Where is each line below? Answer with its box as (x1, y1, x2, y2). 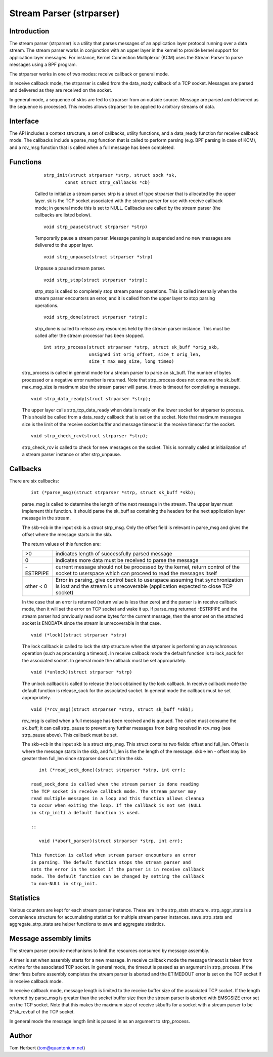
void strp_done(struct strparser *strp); (43, 314, 148, 320)
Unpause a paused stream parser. (34, 265, 106, 271)
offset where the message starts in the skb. (22, 532, 113, 538)
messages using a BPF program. (9, 61, 77, 68)
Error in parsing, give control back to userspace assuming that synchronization (56, 577, 244, 584)
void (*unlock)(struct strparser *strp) (31, 669, 132, 675)
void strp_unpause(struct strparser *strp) (43, 254, 153, 259)
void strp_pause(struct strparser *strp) (43, 223, 148, 230)
